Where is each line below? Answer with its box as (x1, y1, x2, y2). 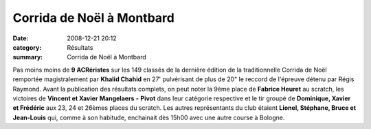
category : (12, 43, 42, 51)
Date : (12, 34, 29, 42)
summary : (12, 53, 43, 61)
